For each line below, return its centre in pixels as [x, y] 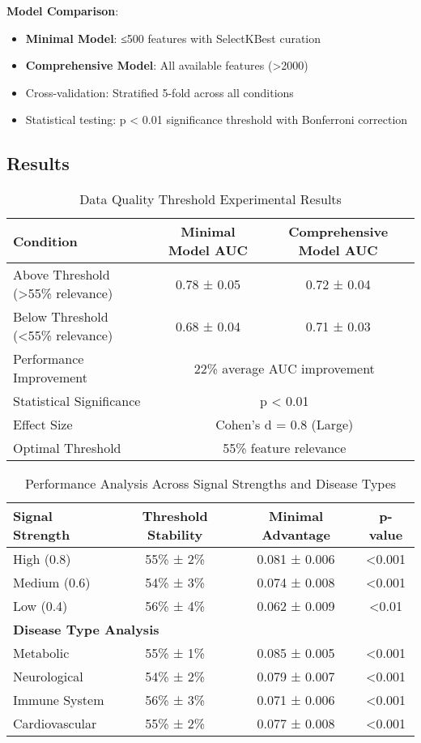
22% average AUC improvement [284, 368]
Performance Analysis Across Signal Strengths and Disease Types [210, 484]
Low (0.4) [40, 606]
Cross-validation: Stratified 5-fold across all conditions [159, 92]
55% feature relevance [285, 448]
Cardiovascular [55, 724]
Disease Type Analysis [86, 630]
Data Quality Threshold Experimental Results [210, 199]
